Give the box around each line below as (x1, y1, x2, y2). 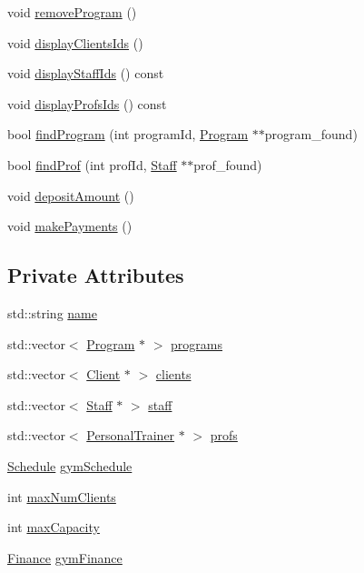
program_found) (264, 125, 358, 144)
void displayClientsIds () (7, 33, 143, 52)
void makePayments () (7, 216, 133, 236)
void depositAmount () (7, 186, 134, 205)
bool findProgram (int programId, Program (7, 125, 249, 144)
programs (171, 334, 223, 353)
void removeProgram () (7, 3, 137, 21)
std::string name (7, 303, 97, 322)
